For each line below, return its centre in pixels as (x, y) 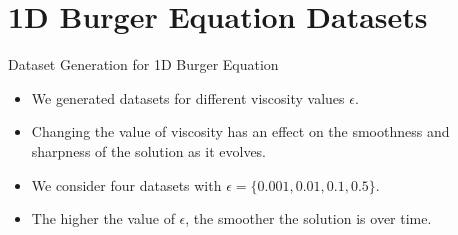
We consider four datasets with (126, 184)
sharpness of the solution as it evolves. (149, 150)
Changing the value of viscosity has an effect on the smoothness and (240, 131)
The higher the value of (103, 218)
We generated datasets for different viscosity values (188, 97)
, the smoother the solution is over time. (308, 218)
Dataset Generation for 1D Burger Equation (143, 64)
